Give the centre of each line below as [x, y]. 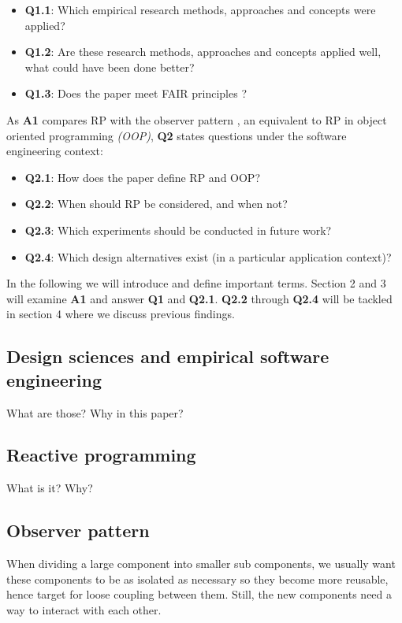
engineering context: [55, 151]
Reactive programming [101, 455]
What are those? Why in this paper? [95, 412]
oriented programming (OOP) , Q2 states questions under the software [177, 135]
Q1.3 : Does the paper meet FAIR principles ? [136, 93]
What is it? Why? [50, 488]
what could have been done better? [110, 67]
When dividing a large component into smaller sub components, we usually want [201, 564]
